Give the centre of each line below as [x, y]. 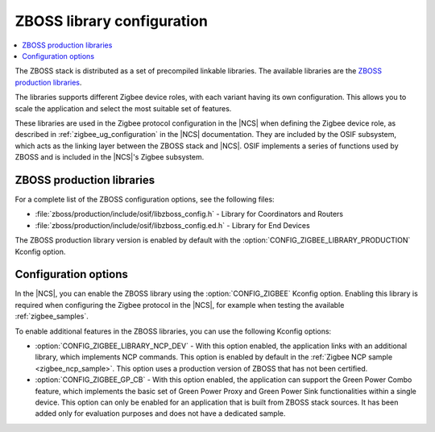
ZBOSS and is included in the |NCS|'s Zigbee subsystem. [110, 157]
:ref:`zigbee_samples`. [52, 316]
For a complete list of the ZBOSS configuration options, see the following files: [145, 199]
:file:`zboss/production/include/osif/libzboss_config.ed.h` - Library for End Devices [172, 225]
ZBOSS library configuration [112, 21]
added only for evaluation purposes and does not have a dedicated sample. [160, 413]
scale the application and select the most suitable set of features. [123, 108]
